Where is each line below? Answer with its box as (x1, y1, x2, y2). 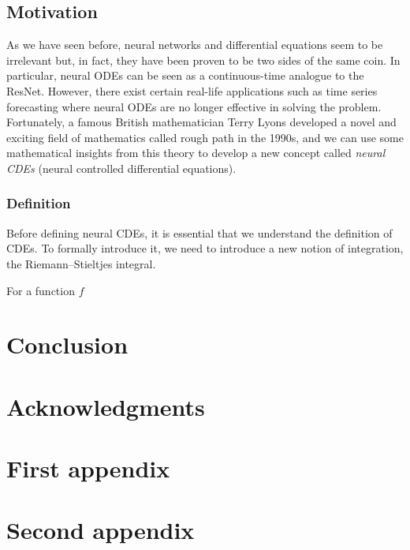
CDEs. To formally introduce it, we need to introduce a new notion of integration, (6, 240, 404, 256)
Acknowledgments (6, 390, 205, 422)
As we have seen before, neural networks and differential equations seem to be (6, 36, 383, 53)
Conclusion (6, 328, 129, 361)
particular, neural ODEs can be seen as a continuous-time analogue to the (6, 67, 364, 84)
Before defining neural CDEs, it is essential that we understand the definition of (6, 224, 393, 241)
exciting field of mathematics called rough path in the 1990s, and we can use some (6, 129, 404, 145)
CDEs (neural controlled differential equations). (6, 159, 237, 176)
